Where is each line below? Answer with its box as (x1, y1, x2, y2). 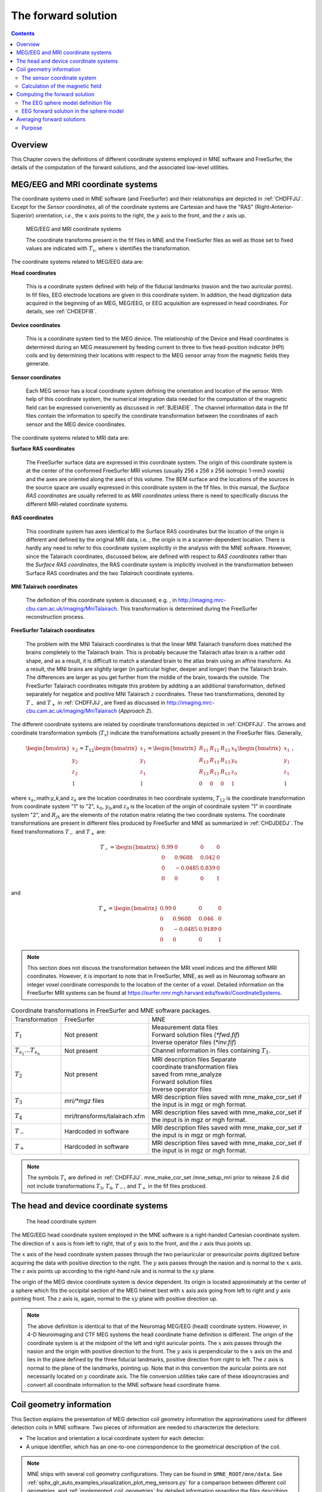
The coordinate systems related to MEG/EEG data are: (11, 258, 144, 266)
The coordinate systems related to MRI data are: (11, 434, 129, 442)
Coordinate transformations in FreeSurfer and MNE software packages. (11, 1006, 211, 1015)
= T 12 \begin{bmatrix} (79, 745, 138, 753)
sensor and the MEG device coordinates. (26, 421, 126, 428)
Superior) (11, 212, 35, 219)
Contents (11, 30, 35, 37)
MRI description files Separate (151, 1055, 237, 1063)
